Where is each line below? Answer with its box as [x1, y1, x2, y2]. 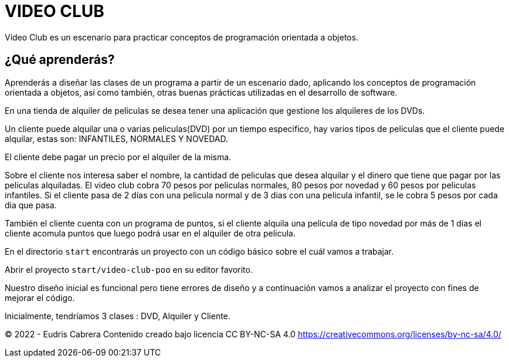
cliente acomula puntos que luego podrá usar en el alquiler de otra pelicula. [5, 228, 296, 238]
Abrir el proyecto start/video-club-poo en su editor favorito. [5, 264, 253, 275]
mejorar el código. [5, 292, 75, 303]
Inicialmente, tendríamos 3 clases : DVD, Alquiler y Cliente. [5, 310, 230, 321]
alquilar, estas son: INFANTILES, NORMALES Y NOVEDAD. [5, 133, 229, 144]
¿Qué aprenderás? [5, 52, 115, 67]
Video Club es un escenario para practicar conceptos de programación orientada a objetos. [5, 32, 359, 42]
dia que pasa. [5, 199, 57, 210]
